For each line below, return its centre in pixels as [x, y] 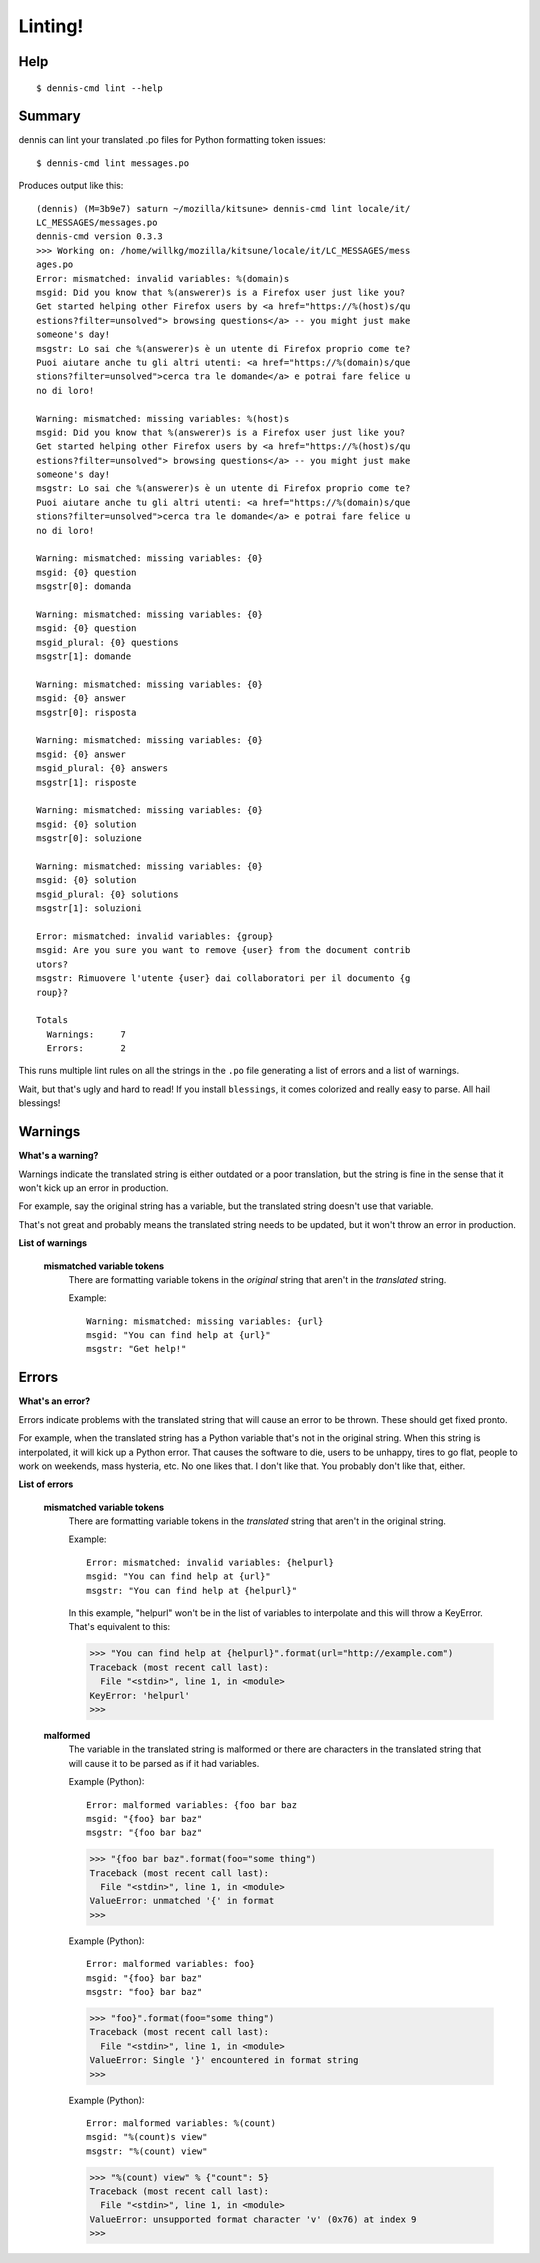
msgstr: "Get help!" [136, 1349]
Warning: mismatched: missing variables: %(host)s [163, 418]
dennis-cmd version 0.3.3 [100, 236]
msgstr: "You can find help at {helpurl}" [192, 1590]
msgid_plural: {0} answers [102, 768]
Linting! [51, 26]
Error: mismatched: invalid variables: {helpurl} [210, 1562]
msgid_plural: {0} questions [107, 642]
